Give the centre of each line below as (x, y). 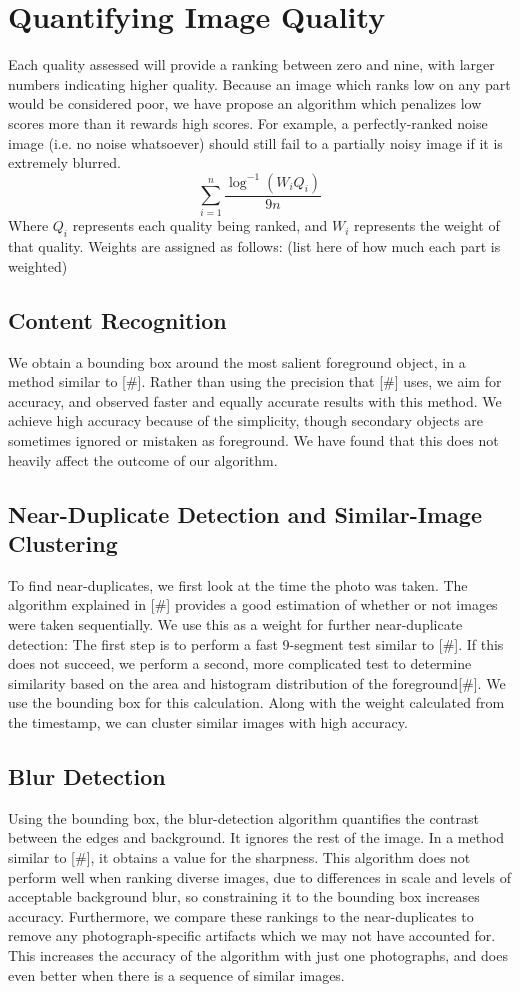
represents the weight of (427, 225)
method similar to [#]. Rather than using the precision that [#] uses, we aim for (255, 381)
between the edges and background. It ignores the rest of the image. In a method (256, 837)
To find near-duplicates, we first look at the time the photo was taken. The (238, 584)
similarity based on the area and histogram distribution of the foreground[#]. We (257, 682)
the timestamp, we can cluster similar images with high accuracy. (208, 721)
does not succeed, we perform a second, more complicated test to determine (240, 663)
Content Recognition (117, 319)
